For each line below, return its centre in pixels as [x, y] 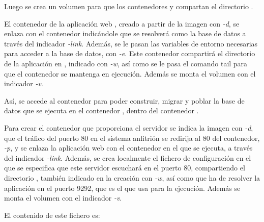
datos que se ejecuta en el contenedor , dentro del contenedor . [101, 110]
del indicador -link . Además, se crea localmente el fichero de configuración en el [128, 157]
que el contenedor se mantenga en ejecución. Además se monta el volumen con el [130, 73]
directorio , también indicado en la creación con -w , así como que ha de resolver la [132, 177]
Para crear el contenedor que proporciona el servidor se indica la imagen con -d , [129, 127]
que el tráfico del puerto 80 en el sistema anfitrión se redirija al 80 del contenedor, [132, 138]
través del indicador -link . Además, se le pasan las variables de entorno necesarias [131, 43]
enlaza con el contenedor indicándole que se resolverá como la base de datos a [125, 33]
